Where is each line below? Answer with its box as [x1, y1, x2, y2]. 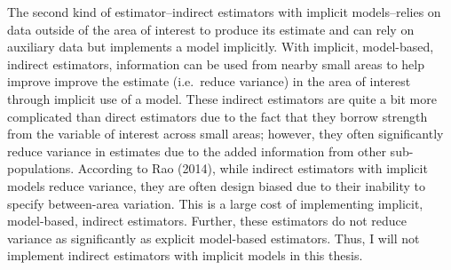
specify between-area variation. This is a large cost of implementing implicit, [7, 194, 423, 212]
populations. [7, 159, 75, 178]
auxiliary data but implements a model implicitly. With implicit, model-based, [7, 37, 434, 56]
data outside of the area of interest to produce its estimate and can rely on [7, 20, 415, 38]
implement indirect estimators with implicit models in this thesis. [7, 246, 363, 265]
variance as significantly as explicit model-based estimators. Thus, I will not [7, 228, 420, 247]
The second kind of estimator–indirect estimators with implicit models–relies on [7, 3, 441, 20]
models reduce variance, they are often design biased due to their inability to [7, 176, 425, 195]
